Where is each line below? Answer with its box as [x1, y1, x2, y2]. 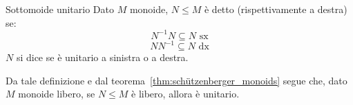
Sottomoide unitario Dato [6, 2, 114, 16]
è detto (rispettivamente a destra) [204, 2, 347, 16]
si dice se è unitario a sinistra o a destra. [16, 50, 189, 65]
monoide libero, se [18, 86, 95, 101]
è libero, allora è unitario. [131, 86, 240, 101]
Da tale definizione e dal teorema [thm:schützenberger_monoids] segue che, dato [6, 73, 347, 87]
